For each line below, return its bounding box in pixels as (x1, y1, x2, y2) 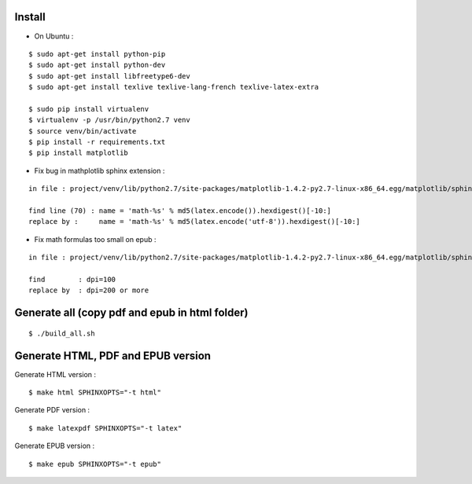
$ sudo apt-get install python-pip (28, 49, 166, 58)
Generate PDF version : (14, 405, 90, 415)
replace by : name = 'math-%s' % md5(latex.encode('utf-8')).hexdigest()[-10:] (28, 217, 361, 226)
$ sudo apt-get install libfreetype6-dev (28, 71, 190, 80)
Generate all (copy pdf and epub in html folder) (14, 306, 249, 320)
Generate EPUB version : (14, 441, 95, 451)
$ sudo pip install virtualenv (28, 104, 149, 113)
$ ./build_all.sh (28, 328, 95, 338)
